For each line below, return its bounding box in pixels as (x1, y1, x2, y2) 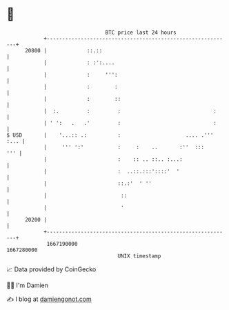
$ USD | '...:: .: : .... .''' (6, 131, 214, 139)
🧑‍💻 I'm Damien (6, 281, 49, 289)
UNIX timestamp (117, 252, 161, 260)
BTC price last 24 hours (105, 29, 177, 36)
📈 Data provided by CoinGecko (6, 265, 97, 273)
